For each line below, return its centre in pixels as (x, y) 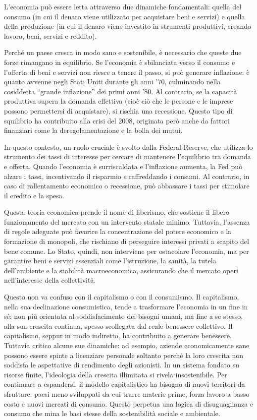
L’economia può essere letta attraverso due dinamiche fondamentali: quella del (123, 6)
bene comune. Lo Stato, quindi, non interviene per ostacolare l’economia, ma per (127, 251)
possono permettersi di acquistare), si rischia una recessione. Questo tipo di (118, 110)
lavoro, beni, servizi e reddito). (51, 35)
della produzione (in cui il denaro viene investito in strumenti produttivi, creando (128, 26)
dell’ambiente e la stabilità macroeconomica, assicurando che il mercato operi (121, 270)
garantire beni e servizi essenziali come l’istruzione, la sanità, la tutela (110, 261)
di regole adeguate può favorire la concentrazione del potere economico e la (118, 231)
